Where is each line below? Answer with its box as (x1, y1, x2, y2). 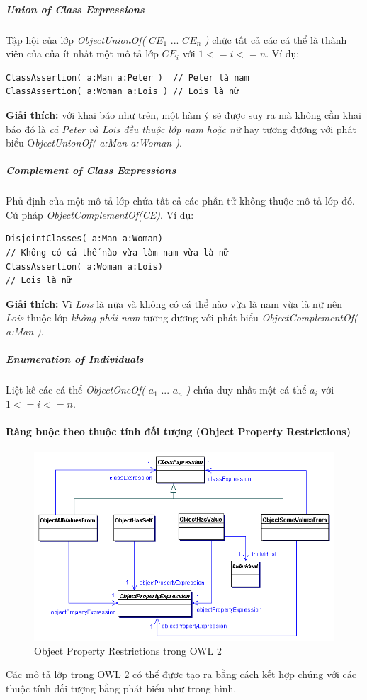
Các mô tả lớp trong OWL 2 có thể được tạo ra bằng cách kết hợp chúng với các (6, 667, 356, 682)
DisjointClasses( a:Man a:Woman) (6, 234, 163, 244)
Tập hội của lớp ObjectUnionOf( (6, 32, 146, 47)
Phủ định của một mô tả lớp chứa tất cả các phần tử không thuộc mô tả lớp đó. (6, 193, 355, 208)
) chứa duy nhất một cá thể (186, 382, 307, 397)
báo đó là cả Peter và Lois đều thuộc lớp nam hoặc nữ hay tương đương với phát (6, 121, 356, 136)
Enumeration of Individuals (6, 352, 144, 367)
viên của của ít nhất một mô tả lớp (6, 46, 159, 61)
